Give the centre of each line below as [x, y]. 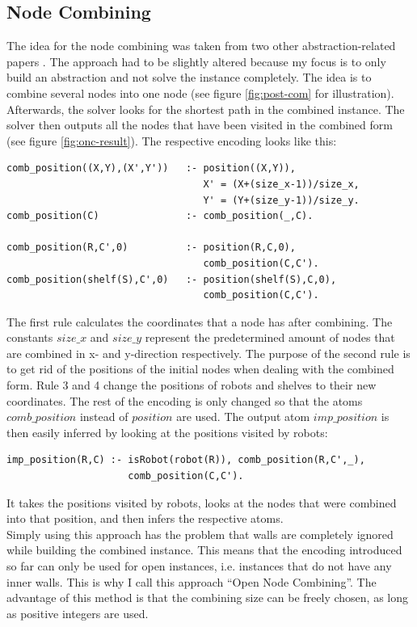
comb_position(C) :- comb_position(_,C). [160, 216]
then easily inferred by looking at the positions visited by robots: [167, 432]
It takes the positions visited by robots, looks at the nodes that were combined [202, 502]
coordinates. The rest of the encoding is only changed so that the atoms [185, 400]
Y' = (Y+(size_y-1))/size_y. [281, 200]
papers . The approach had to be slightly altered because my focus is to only [196, 61]
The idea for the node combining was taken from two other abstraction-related [201, 46]
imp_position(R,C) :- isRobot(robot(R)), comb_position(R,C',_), [186, 460]
